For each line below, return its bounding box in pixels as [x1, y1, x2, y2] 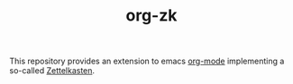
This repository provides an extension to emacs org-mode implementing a [9, 55, 285, 67]
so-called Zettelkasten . [9, 65, 96, 76]
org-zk [125, 5, 178, 26]
